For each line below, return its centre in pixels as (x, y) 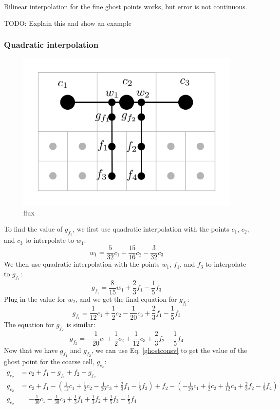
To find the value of (33, 229)
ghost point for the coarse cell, (49, 361)
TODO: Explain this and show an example (68, 23)
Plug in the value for (35, 299)
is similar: (81, 324)
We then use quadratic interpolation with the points (82, 264)
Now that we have (31, 350)
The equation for (29, 324)
